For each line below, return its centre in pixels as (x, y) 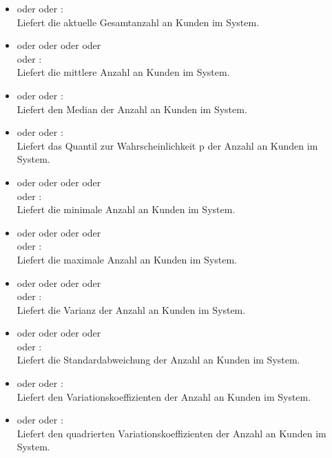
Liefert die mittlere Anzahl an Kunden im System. (123, 72)
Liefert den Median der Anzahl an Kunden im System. (132, 109)
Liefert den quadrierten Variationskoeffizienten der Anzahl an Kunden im (172, 433)
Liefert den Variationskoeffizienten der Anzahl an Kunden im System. (164, 396)
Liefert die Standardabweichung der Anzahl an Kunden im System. (158, 360)
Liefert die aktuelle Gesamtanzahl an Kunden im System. (138, 22)
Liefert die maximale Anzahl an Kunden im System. (127, 259)
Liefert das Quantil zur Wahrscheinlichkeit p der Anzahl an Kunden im (167, 145)
